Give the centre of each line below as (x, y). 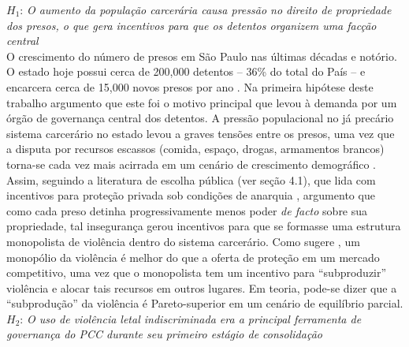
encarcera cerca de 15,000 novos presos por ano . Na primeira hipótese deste (190, 86)
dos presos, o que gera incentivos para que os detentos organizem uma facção (191, 25)
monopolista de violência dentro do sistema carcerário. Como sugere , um (183, 241)
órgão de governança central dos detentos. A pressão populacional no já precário (200, 118)
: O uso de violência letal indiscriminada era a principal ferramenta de (191, 318)
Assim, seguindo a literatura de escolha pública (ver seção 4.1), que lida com (191, 179)
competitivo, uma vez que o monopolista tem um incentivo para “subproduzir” (197, 272)
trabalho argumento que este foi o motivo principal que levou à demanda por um (202, 102)
